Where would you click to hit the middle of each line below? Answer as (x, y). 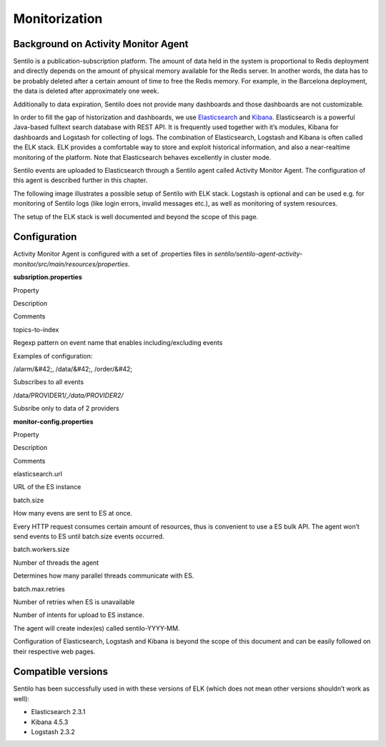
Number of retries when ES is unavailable (74, 602)
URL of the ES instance (47, 487)
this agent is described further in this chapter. (80, 180)
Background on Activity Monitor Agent (101, 44)
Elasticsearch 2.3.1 (58, 712)
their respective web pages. (54, 651)
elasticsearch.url (38, 474)
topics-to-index (36, 329)
